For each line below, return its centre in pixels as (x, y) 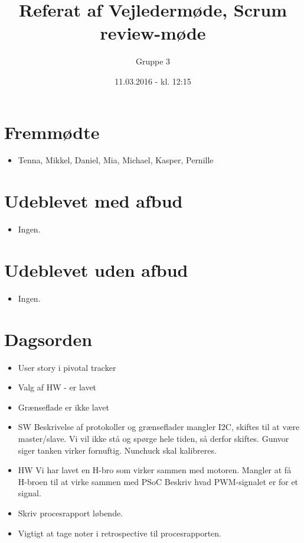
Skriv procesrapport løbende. (71, 513)
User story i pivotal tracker (67, 367)
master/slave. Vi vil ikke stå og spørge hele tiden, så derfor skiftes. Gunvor (153, 438)
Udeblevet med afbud (94, 201)
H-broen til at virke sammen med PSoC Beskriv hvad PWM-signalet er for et (158, 481)
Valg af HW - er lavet (57, 387)
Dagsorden (48, 339)
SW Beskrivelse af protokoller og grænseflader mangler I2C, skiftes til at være (159, 427)
